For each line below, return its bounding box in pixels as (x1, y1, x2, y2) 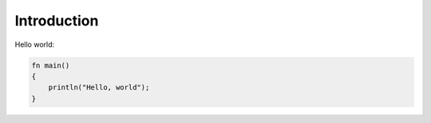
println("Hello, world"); (48, 83, 150, 92)
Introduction (14, 12, 99, 29)
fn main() (31, 60, 70, 70)
